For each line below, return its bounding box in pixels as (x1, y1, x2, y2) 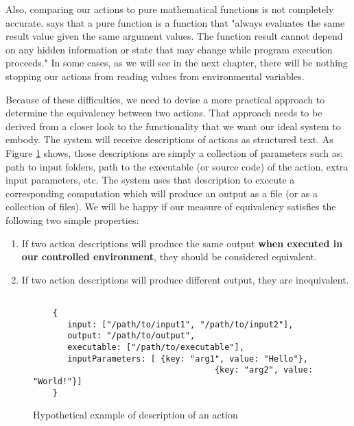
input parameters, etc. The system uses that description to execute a (5, 173, 295, 187)
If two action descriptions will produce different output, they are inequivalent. (21, 272, 349, 286)
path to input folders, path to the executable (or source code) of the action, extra (5, 159, 349, 173)
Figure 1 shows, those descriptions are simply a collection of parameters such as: (5, 145, 344, 160)
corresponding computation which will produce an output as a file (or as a (5, 186, 318, 200)
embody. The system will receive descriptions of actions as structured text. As (5, 132, 333, 147)
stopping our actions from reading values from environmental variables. (5, 68, 305, 83)
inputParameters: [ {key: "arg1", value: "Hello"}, (67, 353, 308, 364)
